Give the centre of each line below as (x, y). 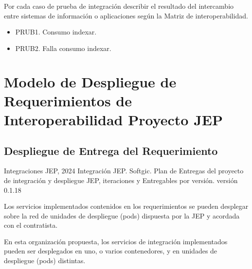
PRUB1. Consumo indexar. (56, 32)
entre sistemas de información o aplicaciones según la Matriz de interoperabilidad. (126, 15)
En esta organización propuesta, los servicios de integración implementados (116, 241)
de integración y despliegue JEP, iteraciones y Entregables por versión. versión (121, 180)
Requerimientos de (68, 100)
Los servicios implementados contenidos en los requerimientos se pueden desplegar (126, 206)
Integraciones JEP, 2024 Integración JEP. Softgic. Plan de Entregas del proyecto (124, 171)
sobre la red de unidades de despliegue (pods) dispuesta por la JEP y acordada (122, 215)
